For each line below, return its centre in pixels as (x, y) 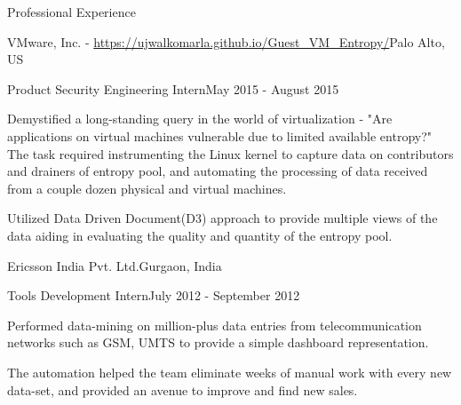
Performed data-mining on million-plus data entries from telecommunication (215, 325)
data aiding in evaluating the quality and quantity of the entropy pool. (200, 235)
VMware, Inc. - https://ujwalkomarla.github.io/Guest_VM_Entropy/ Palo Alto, (226, 41)
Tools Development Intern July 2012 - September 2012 (154, 295)
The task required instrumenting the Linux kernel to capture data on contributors (230, 153)
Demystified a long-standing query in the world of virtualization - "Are (200, 119)
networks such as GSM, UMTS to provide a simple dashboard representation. (218, 342)
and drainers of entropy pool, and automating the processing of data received (218, 171)
